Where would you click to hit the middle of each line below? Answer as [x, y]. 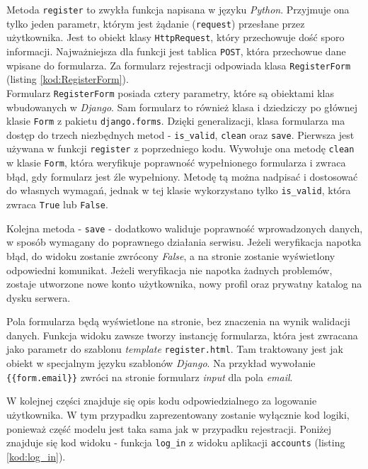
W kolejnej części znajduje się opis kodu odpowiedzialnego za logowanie [162, 401]
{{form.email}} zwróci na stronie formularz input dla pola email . [150, 377]
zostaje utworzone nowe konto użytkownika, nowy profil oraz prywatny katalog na [184, 284]
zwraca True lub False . [57, 204]
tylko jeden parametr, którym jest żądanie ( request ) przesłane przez [156, 23]
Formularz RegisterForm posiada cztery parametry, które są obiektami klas [171, 92]
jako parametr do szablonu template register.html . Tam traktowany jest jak [175, 349]
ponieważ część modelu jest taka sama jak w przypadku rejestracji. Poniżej [169, 428]
